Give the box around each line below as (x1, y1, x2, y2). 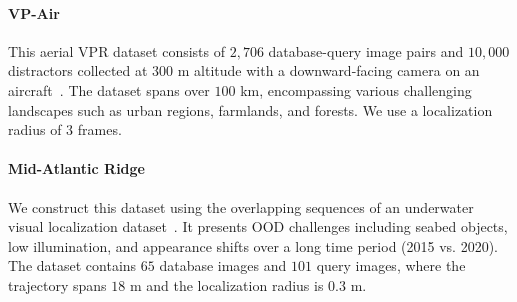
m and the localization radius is (129, 274, 324, 295)
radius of (8, 119, 62, 140)
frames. (77, 119, 122, 140)
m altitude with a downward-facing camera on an (177, 60, 480, 81)
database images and (159, 255, 287, 276)
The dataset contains (8, 255, 137, 276)
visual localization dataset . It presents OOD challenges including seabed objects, (8, 216, 508, 237)
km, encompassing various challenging (240, 79, 472, 100)
